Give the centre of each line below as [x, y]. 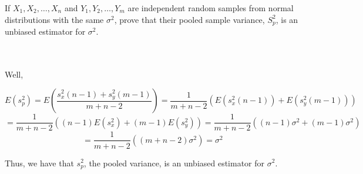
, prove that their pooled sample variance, [189, 19]
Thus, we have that [39, 163]
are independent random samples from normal [211, 8]
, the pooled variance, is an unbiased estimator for [174, 163]
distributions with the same [54, 19]
